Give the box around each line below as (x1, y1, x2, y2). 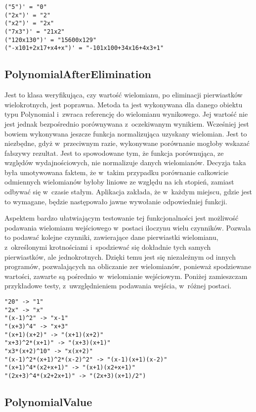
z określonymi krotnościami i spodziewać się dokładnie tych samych (4, 242, 211, 252)
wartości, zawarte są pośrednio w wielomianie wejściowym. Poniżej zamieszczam (4, 271, 248, 281)
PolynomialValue (4, 394, 92, 409)
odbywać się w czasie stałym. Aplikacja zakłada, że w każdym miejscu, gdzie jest (4, 186, 252, 197)
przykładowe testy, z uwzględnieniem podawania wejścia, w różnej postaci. (4, 280, 232, 291)
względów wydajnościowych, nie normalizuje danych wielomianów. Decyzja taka (4, 157, 246, 168)
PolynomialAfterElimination (4, 66, 151, 82)
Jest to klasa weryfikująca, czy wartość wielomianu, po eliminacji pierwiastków (4, 90, 243, 100)
